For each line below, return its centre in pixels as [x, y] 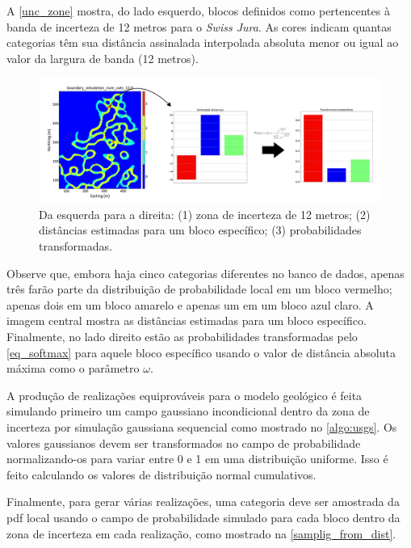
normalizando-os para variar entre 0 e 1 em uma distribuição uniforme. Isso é [197, 459]
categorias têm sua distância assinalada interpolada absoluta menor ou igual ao [203, 42]
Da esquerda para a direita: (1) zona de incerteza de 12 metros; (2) [205, 214]
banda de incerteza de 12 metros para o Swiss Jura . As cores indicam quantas [199, 26]
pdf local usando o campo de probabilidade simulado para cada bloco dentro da [203, 517]
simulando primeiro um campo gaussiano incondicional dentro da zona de [188, 411]
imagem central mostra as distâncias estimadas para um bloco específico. [187, 320]
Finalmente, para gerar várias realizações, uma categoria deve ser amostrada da [203, 502]
